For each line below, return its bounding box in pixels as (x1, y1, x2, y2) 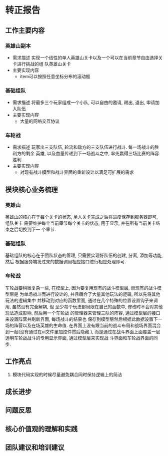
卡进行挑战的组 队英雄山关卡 (12, 61, 71, 67)
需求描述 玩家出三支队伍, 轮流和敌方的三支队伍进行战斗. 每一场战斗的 (12, 144, 155, 150)
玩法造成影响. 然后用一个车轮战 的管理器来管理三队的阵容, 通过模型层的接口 (5, 310, 160, 316)
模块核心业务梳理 (5, 185, 58, 194)
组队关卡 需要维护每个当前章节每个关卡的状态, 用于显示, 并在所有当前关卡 (5, 220, 156, 226)
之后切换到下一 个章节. (9, 226, 56, 233)
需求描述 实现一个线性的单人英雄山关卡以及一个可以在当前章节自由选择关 (12, 55, 163, 61)
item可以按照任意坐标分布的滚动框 (19, 73, 90, 79)
